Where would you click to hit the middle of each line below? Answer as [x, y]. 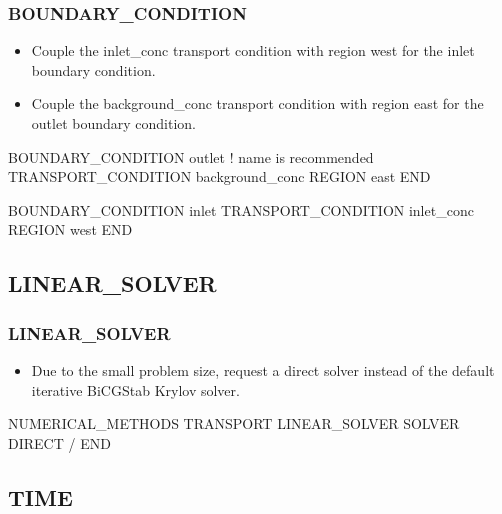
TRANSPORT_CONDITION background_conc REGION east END [219, 176]
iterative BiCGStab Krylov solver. [135, 389]
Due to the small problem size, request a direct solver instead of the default [263, 369]
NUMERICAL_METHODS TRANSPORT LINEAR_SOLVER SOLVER [234, 423]
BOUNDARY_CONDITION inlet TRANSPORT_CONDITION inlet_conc [241, 209]
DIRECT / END [59, 442]
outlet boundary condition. [114, 123]
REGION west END [70, 229]
